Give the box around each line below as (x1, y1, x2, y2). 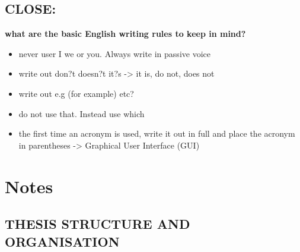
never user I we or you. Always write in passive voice (18, 47, 210, 59)
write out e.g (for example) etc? (18, 87, 134, 99)
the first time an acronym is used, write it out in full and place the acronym (18, 127, 295, 140)
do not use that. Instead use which (18, 107, 145, 119)
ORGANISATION (5, 232, 120, 250)
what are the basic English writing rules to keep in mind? (5, 27, 246, 40)
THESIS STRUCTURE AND (5, 215, 190, 233)
